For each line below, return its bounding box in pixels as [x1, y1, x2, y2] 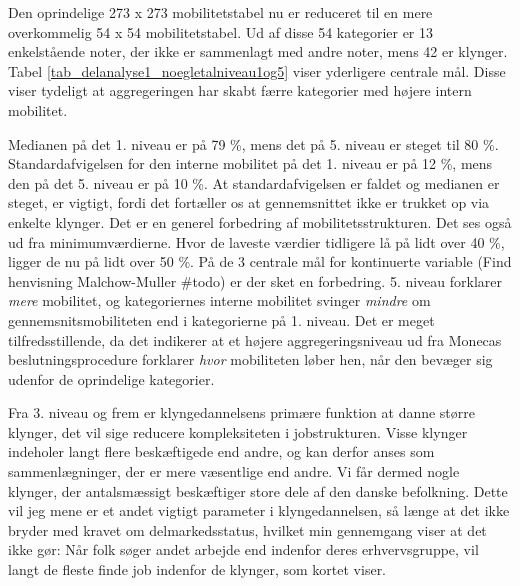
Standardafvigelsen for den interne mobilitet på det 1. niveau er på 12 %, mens [8, 153, 493, 174]
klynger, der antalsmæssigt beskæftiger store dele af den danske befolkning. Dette [8, 480, 508, 501]
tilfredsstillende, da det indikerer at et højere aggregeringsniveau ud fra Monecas [8, 329, 502, 350]
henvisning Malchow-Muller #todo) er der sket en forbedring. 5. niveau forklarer [8, 270, 503, 291]
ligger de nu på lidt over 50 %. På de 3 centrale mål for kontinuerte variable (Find [8, 251, 512, 272]
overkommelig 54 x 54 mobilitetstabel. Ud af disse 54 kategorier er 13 [8, 21, 434, 42]
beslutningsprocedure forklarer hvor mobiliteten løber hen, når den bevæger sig [8, 349, 493, 370]
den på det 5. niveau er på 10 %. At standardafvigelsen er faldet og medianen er [8, 172, 500, 193]
